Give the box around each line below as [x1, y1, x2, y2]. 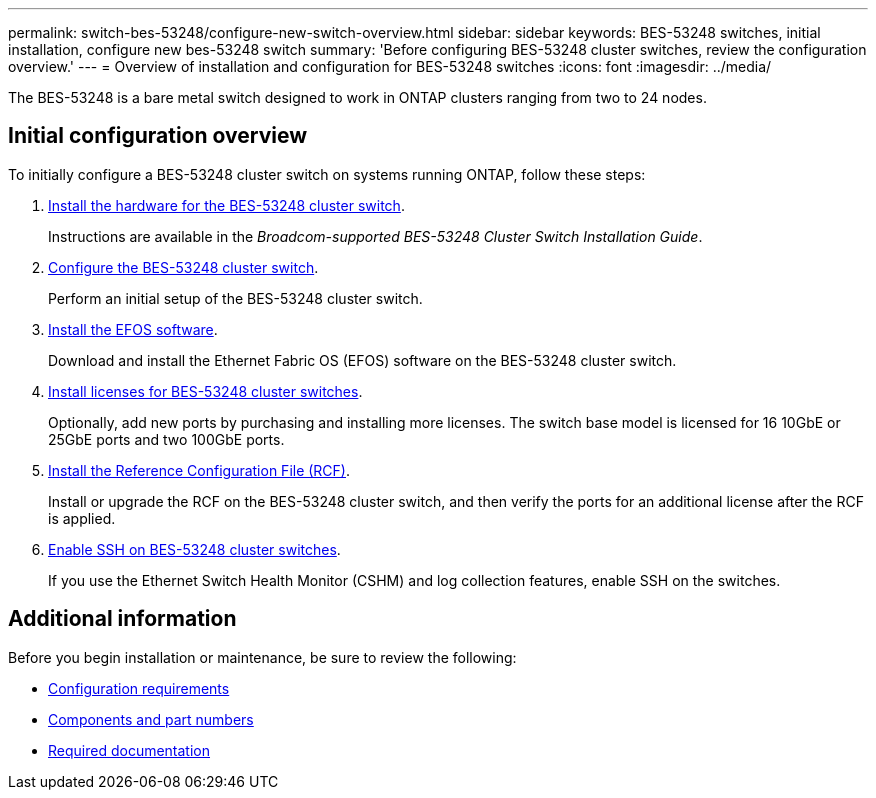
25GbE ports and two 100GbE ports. [48, 430, 285, 448]
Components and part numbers [48, 710, 254, 728]
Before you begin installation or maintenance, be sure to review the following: [8, 648, 517, 666]
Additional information [8, 606, 237, 632]
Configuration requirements [48, 679, 230, 697]
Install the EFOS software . [48, 320, 218, 338]
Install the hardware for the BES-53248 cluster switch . [48, 196, 405, 214]
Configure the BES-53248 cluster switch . [48, 258, 319, 276]
